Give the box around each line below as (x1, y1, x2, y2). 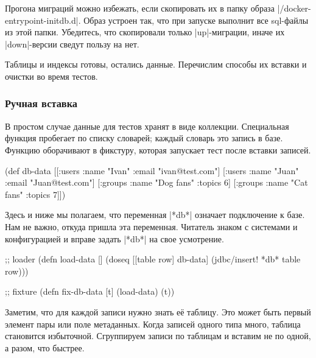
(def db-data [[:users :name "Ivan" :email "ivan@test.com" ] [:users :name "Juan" (5, 164, 299, 177)
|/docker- (277, 2, 311, 14)
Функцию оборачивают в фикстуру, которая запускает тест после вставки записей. (5, 143, 311, 156)
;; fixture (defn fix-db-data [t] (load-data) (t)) (5, 285, 175, 298)
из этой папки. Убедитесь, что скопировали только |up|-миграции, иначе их (5, 26, 285, 38)
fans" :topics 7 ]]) (5, 188, 66, 200)
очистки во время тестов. (5, 69, 98, 82)
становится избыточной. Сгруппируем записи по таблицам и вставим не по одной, (5, 329, 311, 342)
